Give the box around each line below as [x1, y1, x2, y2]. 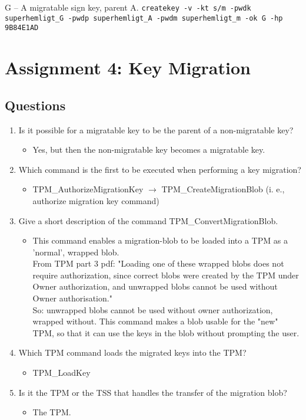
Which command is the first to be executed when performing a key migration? [18, 163, 301, 175]
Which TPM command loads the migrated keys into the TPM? [18, 346, 247, 359]
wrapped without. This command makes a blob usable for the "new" [32, 315, 278, 327]
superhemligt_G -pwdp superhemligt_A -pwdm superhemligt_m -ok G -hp [5, 14, 283, 22]
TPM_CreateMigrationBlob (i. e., [161, 183, 285, 195]
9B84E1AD [5, 24, 39, 32]
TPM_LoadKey [32, 366, 91, 379]
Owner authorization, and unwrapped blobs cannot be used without [32, 280, 278, 293]
